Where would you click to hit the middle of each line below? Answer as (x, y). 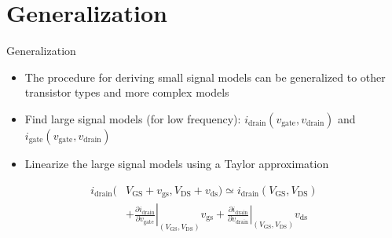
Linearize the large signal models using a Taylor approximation (177, 163)
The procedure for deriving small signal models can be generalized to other (205, 77)
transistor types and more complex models (127, 92)
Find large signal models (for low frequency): (133, 118)
